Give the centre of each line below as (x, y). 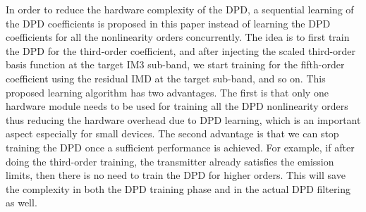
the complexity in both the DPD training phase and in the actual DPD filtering (178, 188)
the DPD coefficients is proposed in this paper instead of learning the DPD (168, 23)
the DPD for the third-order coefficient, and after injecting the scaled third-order (181, 50)
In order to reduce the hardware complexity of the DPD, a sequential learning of (180, 9)
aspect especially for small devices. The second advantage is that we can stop (172, 133)
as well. (22, 202)
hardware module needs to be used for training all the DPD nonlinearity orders (177, 106)
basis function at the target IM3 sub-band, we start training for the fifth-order (175, 64)
